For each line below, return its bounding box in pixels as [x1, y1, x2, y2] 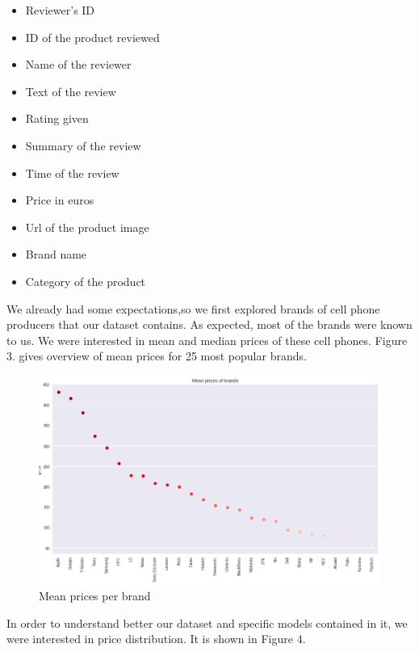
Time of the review [25, 164, 119, 181]
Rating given [25, 110, 89, 127]
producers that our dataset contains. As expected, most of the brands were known [6, 316, 413, 333]
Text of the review [25, 82, 116, 99]
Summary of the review [25, 137, 141, 154]
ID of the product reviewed [25, 28, 160, 45]
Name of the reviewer [25, 56, 132, 73]
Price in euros [25, 191, 94, 208]
